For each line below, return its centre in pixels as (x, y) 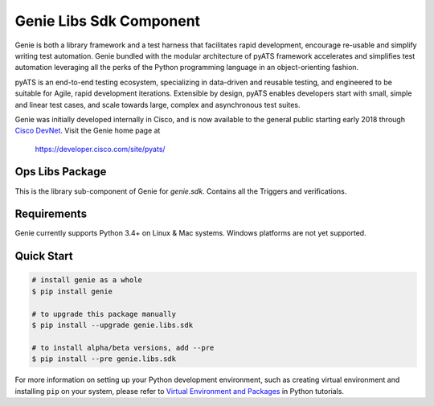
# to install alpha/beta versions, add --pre (123, 347)
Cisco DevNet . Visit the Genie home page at (88, 131)
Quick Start (44, 256)
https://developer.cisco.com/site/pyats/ (100, 149)
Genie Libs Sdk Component (108, 21)
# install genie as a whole (87, 280)
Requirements (51, 214)
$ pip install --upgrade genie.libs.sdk (112, 325)
